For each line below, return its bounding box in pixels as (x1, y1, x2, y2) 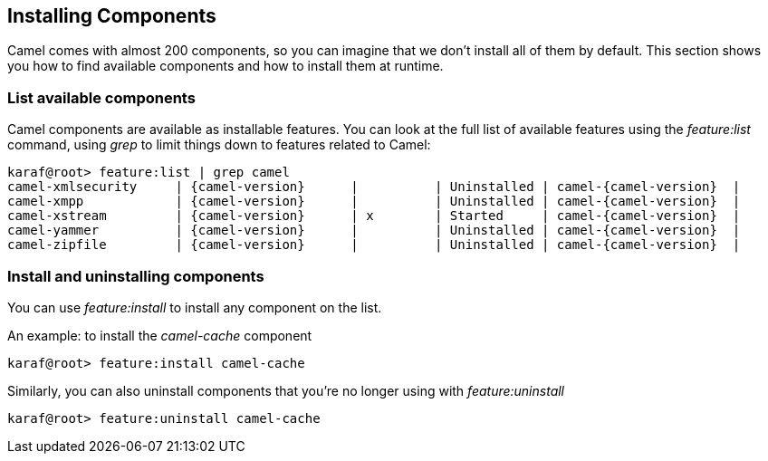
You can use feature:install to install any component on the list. (7, 299, 382, 315)
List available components (7, 88, 196, 107)
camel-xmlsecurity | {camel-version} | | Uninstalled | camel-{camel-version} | (7, 179, 741, 195)
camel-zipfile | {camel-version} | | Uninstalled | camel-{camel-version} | (7, 237, 741, 253)
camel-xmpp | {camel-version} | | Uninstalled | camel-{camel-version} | (7, 194, 741, 209)
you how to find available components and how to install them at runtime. (7, 58, 444, 74)
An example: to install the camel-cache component (7, 327, 312, 343)
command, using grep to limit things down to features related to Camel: (7, 137, 431, 153)
